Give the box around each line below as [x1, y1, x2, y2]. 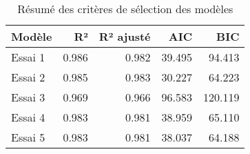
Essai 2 [11, 69, 45, 85]
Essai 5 [11, 129, 45, 145]
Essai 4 [11, 109, 45, 125]
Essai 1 [11, 49, 45, 65]
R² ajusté [98, 28, 151, 44]
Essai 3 [11, 89, 45, 105]
